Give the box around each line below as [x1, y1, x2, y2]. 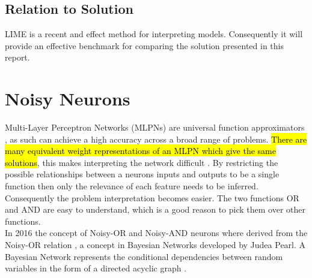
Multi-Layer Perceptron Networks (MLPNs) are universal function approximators [5, 121, 305, 134]
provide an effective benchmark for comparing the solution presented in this [5, 39, 284, 52]
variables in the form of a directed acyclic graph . [5, 262, 187, 274]
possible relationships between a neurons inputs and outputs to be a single [5, 168, 280, 180]
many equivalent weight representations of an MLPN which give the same [5, 144, 276, 157]
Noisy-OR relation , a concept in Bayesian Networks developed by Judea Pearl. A [5, 238, 306, 251]
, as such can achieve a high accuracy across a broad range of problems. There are [5, 132, 307, 145]
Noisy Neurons [5, 86, 130, 111]
